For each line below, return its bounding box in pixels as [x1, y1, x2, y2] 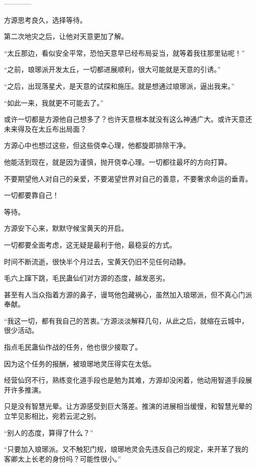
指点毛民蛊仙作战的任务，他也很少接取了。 [4, 342, 142, 352]
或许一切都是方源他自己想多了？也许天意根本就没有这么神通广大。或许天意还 [4, 114, 252, 124]
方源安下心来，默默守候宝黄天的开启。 [4, 223, 128, 233]
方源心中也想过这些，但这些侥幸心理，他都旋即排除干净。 [4, 140, 190, 150]
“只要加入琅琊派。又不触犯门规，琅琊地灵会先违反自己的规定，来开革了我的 [4, 444, 249, 454]
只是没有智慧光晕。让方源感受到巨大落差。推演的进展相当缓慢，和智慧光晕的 [4, 401, 252, 411]
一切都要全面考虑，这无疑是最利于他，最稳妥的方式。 [4, 239, 176, 250]
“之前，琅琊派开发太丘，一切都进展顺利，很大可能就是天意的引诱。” [4, 64, 221, 74]
